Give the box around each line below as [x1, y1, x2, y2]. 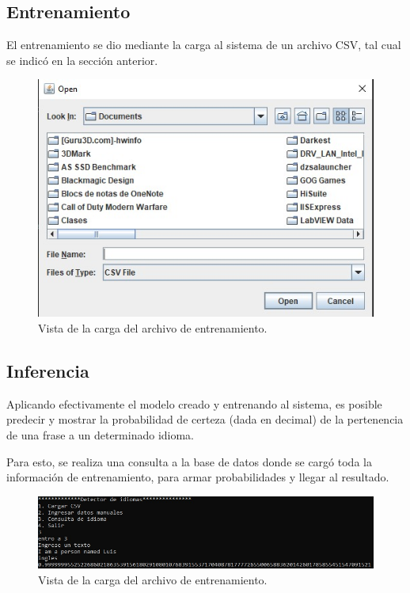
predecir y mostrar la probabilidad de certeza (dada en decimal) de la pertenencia [6, 411, 404, 428]
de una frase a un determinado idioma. [6, 427, 195, 443]
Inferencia [6, 359, 89, 383]
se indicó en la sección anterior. [6, 51, 158, 68]
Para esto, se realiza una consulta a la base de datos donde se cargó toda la [6, 453, 372, 469]
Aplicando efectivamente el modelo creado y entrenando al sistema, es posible [6, 395, 382, 412]
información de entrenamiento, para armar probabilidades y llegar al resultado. [6, 469, 389, 485]
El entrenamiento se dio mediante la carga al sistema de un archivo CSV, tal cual [6, 36, 401, 53]
